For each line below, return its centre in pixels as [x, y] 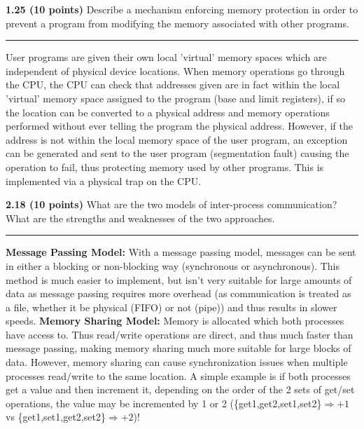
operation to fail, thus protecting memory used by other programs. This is [165, 166]
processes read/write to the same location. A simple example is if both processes [178, 375]
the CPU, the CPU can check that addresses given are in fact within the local [173, 84]
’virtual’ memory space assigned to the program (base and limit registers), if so [175, 98]
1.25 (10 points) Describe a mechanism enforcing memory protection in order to [182, 9]
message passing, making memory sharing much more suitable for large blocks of [178, 348]
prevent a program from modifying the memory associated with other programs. [177, 23]
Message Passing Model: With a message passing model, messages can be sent [181, 252]
